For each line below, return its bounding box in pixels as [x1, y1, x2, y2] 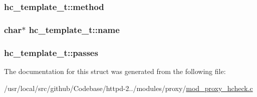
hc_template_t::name [29, 23, 120, 35]
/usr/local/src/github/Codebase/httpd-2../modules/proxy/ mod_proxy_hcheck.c [4, 82, 253, 93]
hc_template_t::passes [4, 46, 98, 58]
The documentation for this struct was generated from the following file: [4, 65, 226, 76]
